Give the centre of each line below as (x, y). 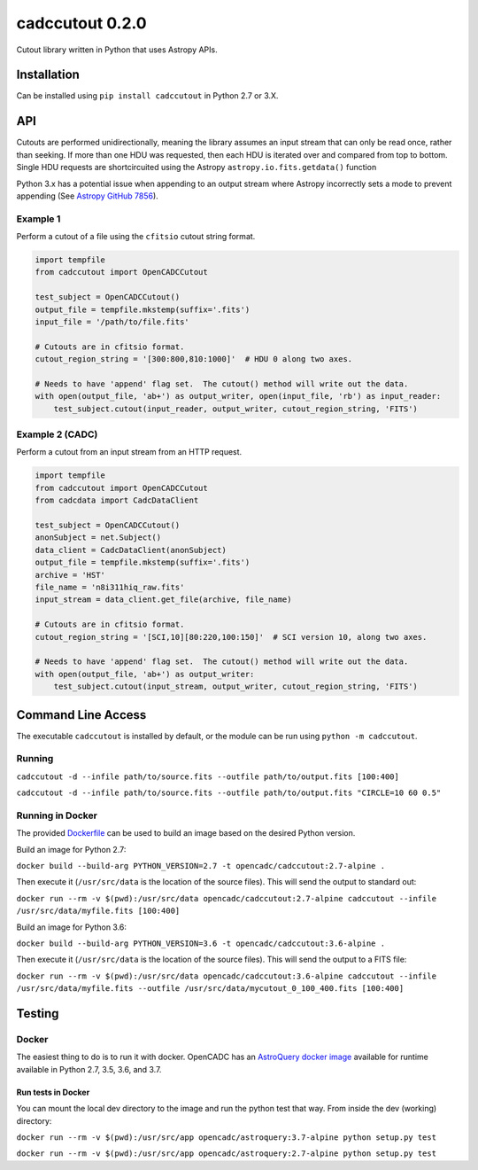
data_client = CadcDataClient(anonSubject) (131, 550)
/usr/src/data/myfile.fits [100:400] (98, 911)
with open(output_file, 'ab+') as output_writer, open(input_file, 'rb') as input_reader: (238, 396)
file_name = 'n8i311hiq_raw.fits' (110, 587)
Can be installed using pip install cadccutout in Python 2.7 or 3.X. (147, 96)
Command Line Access (81, 715)
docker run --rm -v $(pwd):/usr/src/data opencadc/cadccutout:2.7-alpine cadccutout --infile (227, 898)
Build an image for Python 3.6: (72, 927)
